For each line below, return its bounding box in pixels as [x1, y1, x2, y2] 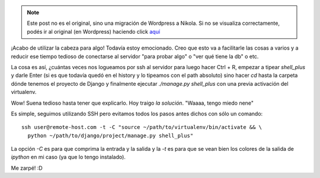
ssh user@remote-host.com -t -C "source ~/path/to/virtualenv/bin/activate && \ [21, 124, 263, 131]
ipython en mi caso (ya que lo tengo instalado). [11, 154, 126, 161]
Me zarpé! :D [11, 164, 43, 171]
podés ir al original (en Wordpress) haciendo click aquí [27, 28, 160, 35]
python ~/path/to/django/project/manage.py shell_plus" [27, 132, 194, 139]
